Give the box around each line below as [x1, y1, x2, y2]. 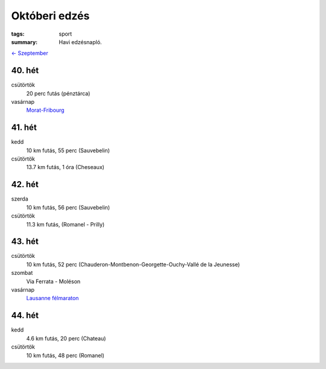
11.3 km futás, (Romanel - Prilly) [26, 220, 105, 228]
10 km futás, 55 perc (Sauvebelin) [26, 147, 110, 154]
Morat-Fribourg [26, 106, 65, 114]
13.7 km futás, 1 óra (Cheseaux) [26, 164, 105, 171]
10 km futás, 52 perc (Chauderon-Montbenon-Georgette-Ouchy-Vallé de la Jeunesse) [26, 260, 240, 268]
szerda [11, 195, 28, 202]
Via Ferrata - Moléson [26, 278, 81, 285]
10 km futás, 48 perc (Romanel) [26, 351, 105, 359]
